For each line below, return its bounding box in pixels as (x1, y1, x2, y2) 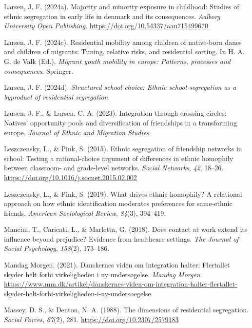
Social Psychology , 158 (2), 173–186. (4, 243, 110, 253)
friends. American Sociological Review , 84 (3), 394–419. (4, 207, 166, 218)
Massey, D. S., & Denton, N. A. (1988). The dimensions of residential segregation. (4, 305, 249, 315)
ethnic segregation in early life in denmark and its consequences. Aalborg (4, 11, 220, 21)
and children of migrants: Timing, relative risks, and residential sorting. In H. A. (4, 46, 245, 57)
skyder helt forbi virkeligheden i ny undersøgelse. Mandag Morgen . (4, 269, 202, 279)
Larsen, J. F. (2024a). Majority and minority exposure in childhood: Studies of (4, 1, 239, 11)
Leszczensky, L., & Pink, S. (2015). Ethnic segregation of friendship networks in (4, 143, 242, 154)
